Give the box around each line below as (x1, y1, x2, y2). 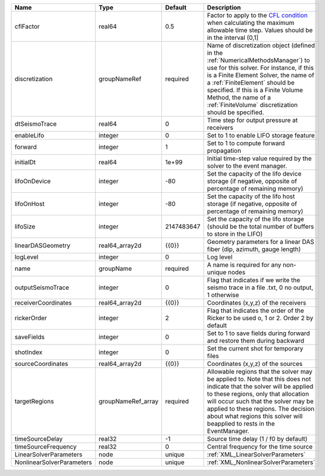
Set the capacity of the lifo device (207, 170, 302, 178)
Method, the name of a (207, 93, 271, 101)
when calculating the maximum (207, 18, 295, 27)
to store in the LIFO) (207, 230, 263, 238)
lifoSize (14, 223, 36, 230)
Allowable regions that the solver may (207, 368, 312, 375)
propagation (207, 146, 241, 155)
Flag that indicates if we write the (207, 276, 301, 284)
